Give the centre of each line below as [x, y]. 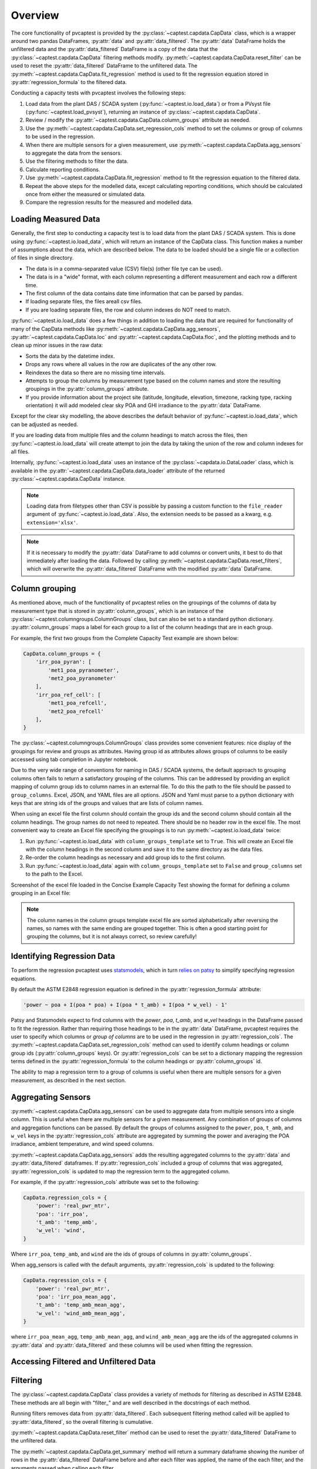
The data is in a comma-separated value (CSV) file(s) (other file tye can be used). [124, 269]
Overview [35, 15]
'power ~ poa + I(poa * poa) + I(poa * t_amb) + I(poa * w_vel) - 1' [125, 1005]
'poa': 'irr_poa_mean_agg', [76, 1297]
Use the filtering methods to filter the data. [77, 161]
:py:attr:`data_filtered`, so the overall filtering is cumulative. [82, 1421]
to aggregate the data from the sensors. [74, 153]
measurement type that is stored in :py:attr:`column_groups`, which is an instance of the [117, 611]
